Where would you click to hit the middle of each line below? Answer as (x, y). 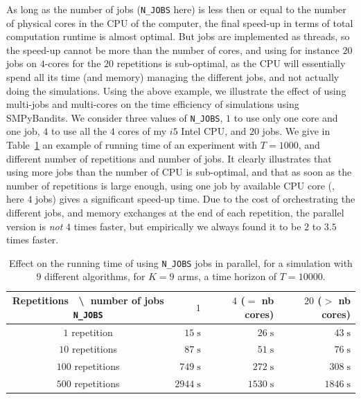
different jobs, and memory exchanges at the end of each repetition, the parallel (175, 213)
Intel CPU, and (214, 131)
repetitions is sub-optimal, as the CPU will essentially (231, 63)
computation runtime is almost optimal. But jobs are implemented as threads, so (178, 36)
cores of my (142, 131)
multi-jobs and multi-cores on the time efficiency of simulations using (153, 104)
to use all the (79, 131)
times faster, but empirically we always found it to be (187, 226)
